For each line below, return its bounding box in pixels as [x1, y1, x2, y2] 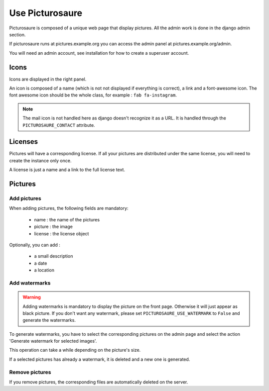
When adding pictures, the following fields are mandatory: [9, 205, 129, 211]
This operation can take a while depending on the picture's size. [9, 347, 141, 353]
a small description [34, 253, 73, 259]
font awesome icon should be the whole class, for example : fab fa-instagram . [9, 92, 177, 98]
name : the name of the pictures [34, 216, 100, 222]
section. [9, 31, 26, 37]
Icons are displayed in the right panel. [9, 76, 87, 82]
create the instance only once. [9, 157, 72, 164]
